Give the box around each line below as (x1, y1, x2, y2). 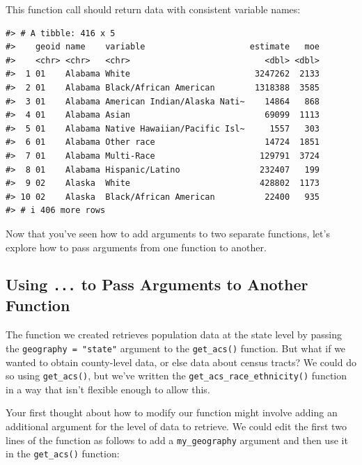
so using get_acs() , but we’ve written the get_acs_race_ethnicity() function (6, 368, 347, 383)
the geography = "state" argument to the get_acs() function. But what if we (6, 340, 346, 355)
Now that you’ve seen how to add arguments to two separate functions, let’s (6, 226, 330, 240)
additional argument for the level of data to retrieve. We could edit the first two (6, 418, 347, 433)
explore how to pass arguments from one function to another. (6, 239, 267, 254)
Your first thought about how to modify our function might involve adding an (6, 405, 338, 420)
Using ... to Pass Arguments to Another (6, 274, 308, 295)
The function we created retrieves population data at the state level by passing (6, 327, 343, 342)
